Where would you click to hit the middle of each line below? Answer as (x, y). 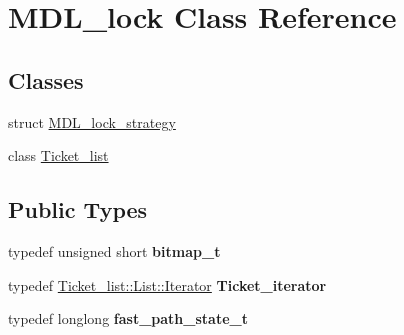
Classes (46, 79)
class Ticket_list (58, 155)
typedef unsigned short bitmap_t (114, 250)
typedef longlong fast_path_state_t (128, 318)
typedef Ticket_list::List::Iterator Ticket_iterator (167, 284)
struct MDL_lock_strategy (92, 121)
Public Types (78, 209)
